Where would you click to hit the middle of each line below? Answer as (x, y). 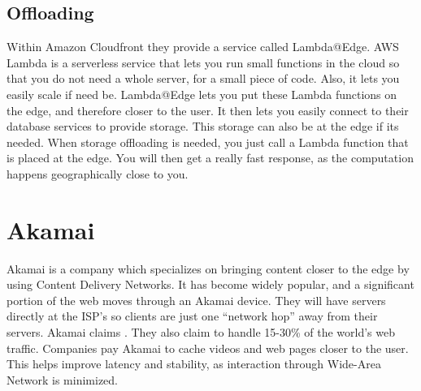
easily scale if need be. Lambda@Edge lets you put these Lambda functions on (202, 94)
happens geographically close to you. (98, 173)
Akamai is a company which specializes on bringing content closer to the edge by (208, 268)
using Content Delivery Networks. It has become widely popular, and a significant (210, 284)
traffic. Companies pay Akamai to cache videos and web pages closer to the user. (208, 348)
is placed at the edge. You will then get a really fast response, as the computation (210, 158)
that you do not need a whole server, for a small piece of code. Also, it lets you (203, 78)
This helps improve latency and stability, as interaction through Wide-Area (194, 364)
